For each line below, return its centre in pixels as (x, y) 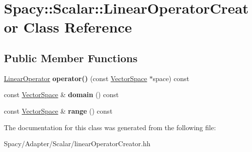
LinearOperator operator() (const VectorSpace (76, 78)
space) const (171, 78)
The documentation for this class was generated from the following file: (110, 127)
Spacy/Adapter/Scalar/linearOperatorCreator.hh (77, 144)
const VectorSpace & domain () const (61, 94)
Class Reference (78, 27)
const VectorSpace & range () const (58, 110)
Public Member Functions (71, 58)
